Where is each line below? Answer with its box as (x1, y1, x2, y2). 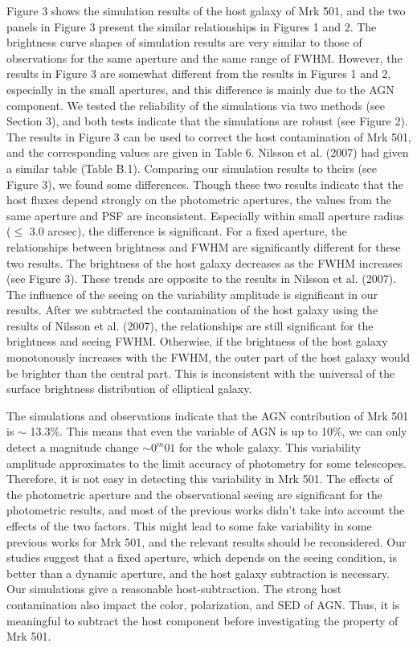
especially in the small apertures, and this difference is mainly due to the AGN (6, 80, 395, 97)
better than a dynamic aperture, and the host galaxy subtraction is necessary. (6, 564, 390, 581)
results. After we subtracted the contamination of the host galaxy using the (6, 301, 378, 318)
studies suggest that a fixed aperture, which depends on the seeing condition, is (6, 549, 397, 566)
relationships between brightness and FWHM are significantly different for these (6, 238, 401, 255)
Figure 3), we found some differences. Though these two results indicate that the (6, 175, 403, 192)
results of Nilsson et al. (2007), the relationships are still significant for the (6, 317, 374, 334)
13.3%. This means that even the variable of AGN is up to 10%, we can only (30, 423, 407, 440)
